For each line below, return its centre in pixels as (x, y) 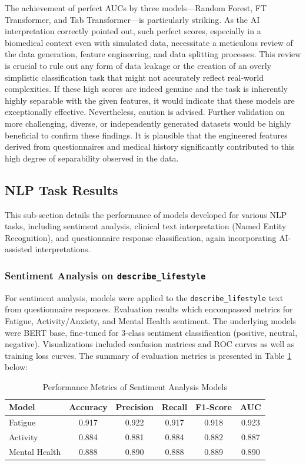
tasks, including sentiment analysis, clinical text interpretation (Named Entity (146, 226)
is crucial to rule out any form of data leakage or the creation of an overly (138, 65)
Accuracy (88, 407)
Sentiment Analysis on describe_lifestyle (105, 275)
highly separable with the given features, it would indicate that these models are (150, 100)
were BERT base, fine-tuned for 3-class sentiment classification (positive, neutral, (151, 332)
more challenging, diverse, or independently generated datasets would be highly (148, 123)
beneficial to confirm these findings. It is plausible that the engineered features (146, 135)
